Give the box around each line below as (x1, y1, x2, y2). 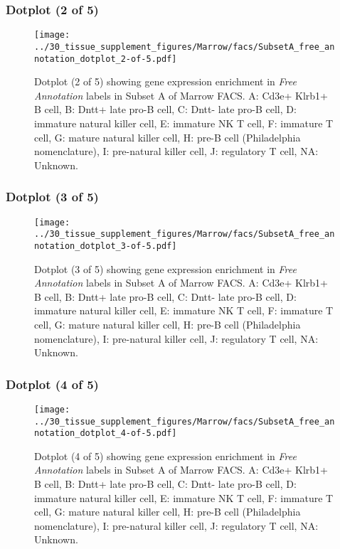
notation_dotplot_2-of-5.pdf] (34, 53, 177, 64)
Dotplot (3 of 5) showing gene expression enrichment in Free (34, 261, 297, 276)
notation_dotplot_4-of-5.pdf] (34, 428, 177, 439)
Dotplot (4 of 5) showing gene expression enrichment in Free (34, 448, 297, 463)
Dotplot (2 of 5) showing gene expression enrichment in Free (34, 74, 297, 89)
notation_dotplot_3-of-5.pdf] (34, 240, 177, 251)
